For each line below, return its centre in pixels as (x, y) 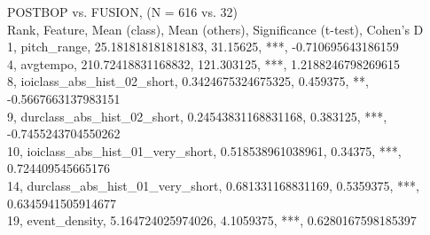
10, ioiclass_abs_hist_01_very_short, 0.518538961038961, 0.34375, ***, (204, 150)
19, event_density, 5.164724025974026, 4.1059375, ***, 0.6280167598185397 (212, 220)
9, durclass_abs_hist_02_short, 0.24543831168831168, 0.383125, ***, (197, 116)
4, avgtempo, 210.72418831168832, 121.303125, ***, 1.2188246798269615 (203, 63)
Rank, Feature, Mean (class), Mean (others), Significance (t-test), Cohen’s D (215, 29)
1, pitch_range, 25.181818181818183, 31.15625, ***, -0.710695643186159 (203, 47)
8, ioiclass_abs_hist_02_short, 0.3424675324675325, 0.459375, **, (188, 81)
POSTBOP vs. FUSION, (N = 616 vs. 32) (122, 12)
